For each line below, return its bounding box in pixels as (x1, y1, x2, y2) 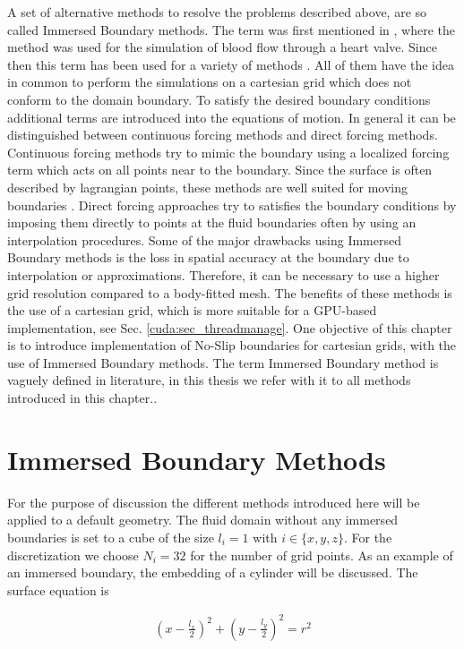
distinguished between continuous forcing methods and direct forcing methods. (7, 125, 438, 144)
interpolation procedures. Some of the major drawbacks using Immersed (7, 230, 401, 249)
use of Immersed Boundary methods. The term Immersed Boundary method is (7, 353, 439, 371)
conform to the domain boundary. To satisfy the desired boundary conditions (7, 90, 431, 108)
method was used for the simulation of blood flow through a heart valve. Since (7, 38, 437, 56)
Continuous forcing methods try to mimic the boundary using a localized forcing (7, 142, 450, 161)
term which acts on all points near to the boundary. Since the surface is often (7, 160, 433, 179)
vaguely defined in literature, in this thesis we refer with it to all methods (7, 371, 411, 389)
